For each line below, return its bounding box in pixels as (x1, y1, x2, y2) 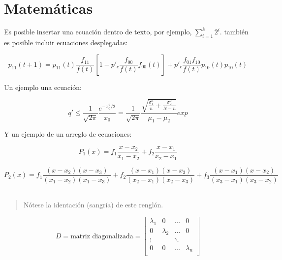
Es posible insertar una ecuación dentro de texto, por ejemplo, (4, 27, 192, 37)
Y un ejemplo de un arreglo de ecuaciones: (4, 129, 132, 139)
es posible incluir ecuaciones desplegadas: (4, 37, 128, 47)
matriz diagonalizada (70, 232, 133, 240)
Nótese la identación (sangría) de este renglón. (23, 200, 163, 210)
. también (219, 27, 249, 37)
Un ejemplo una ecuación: (4, 82, 82, 92)
